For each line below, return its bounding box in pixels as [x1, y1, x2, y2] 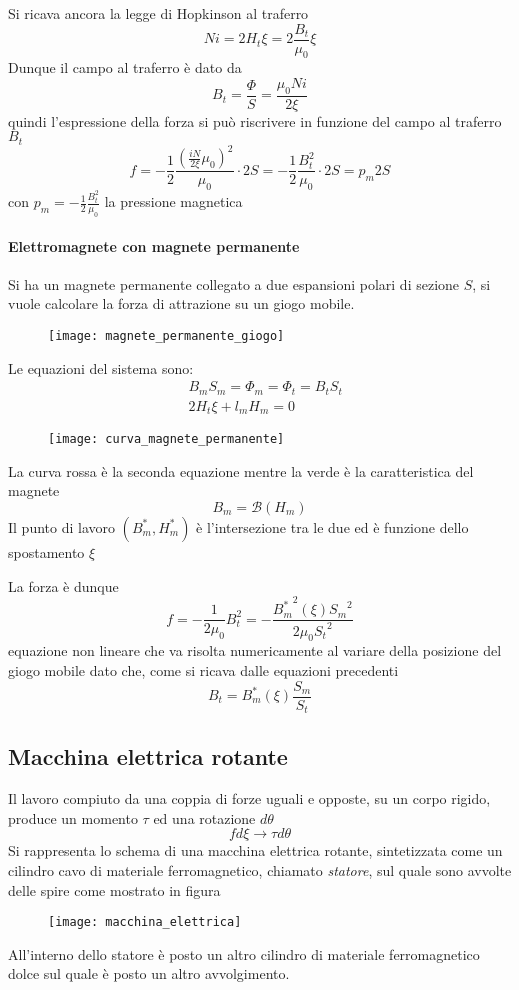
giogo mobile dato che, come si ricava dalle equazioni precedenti [8, 659, 399, 680]
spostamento [8, 541, 85, 562]
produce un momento [8, 807, 138, 828]
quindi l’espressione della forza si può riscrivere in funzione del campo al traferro [8, 110, 502, 131]
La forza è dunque [8, 575, 119, 596]
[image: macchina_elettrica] [48, 915, 242, 930]
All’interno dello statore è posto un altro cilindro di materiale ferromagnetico [8, 943, 480, 964]
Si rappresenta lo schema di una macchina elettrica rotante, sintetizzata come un [8, 840, 503, 861]
